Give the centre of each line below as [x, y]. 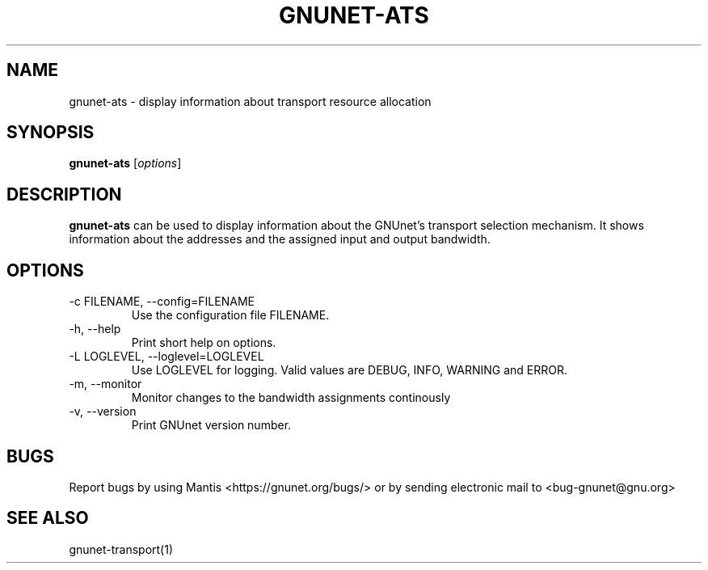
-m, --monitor [105, 384]
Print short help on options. [204, 343]
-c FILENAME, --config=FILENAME [162, 302]
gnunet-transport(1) [121, 549]
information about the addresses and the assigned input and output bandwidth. [280, 239]
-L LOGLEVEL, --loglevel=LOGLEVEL [166, 357]
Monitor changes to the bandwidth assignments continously [291, 398]
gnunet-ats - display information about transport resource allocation [250, 101]
